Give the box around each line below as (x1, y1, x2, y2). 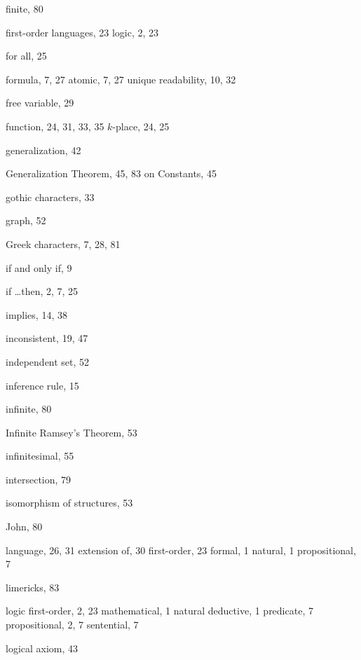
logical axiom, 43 (6, 640, 79, 655)
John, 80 (6, 519, 43, 534)
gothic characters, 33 (6, 189, 95, 204)
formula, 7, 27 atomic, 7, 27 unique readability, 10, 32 (6, 71, 236, 86)
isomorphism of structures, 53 (6, 495, 133, 510)
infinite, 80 (6, 401, 52, 416)
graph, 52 (6, 213, 46, 228)
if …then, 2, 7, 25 (6, 284, 79, 298)
